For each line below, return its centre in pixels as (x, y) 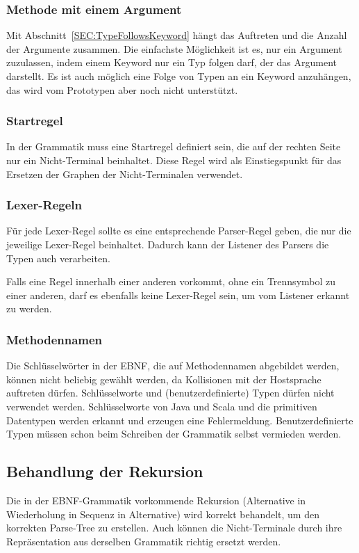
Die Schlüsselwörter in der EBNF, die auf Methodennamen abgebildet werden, (173, 366)
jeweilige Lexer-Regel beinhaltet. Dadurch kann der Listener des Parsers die (168, 244)
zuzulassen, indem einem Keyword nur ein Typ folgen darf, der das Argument (172, 62)
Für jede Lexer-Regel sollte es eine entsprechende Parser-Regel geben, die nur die (179, 231)
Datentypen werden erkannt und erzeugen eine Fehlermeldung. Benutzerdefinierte (180, 420)
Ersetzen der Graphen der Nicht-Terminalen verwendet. (125, 174)
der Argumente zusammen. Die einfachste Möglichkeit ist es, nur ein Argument (174, 48)
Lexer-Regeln (44, 205)
